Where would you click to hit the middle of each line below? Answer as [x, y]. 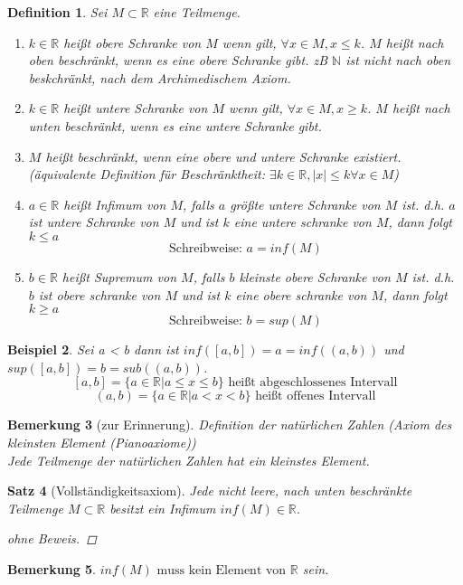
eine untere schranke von [302, 222]
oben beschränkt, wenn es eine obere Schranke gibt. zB [178, 60]
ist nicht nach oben [398, 60]
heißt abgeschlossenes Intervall [313, 383]
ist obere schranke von [99, 294]
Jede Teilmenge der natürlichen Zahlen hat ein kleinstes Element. [189, 460]
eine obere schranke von [301, 294]
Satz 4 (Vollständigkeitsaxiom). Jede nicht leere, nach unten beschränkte [210, 491]
